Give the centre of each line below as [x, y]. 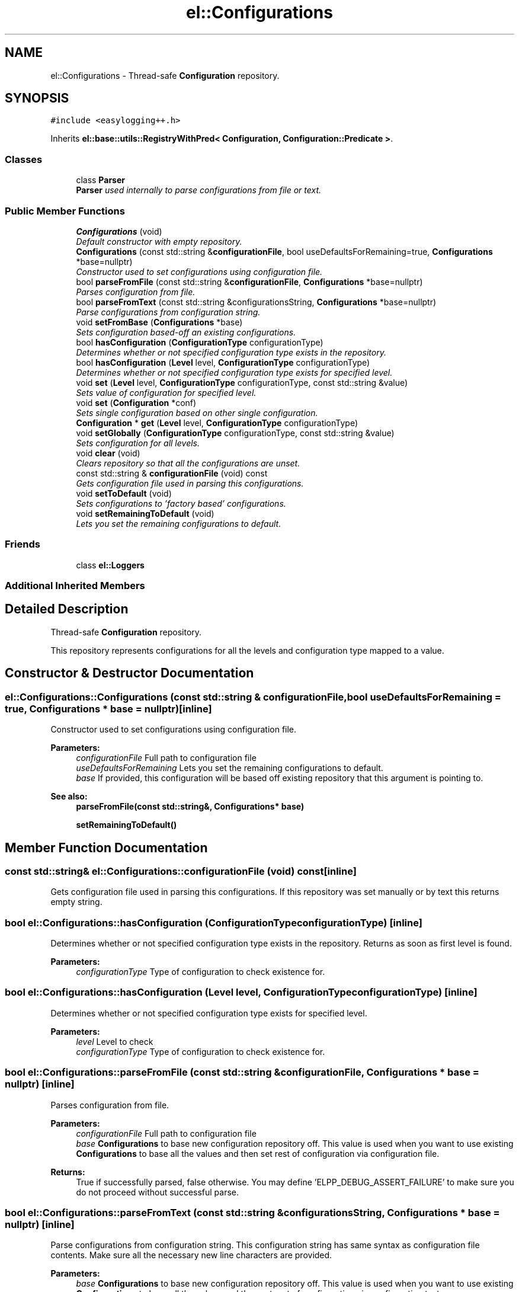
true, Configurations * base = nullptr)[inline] [108, 709]
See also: [69, 797]
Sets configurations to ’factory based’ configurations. [181, 503]
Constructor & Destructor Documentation [129, 673]
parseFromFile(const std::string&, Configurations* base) [190, 807]
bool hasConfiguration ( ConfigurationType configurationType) [200, 342]
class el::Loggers [110, 565]
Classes [24, 159]
